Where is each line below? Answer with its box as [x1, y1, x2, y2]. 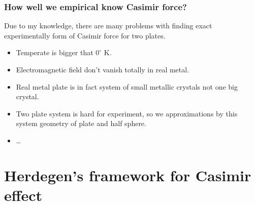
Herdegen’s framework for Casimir [4, 165, 251, 185]
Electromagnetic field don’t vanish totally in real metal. [16, 64, 189, 74]
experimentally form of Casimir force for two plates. [4, 30, 166, 40]
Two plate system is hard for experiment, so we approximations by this [16, 108, 238, 118]
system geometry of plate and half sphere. [16, 118, 146, 129]
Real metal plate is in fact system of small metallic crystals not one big [16, 81, 238, 92]
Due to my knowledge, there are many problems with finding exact [4, 20, 212, 31]
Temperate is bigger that [16, 47, 93, 58]
